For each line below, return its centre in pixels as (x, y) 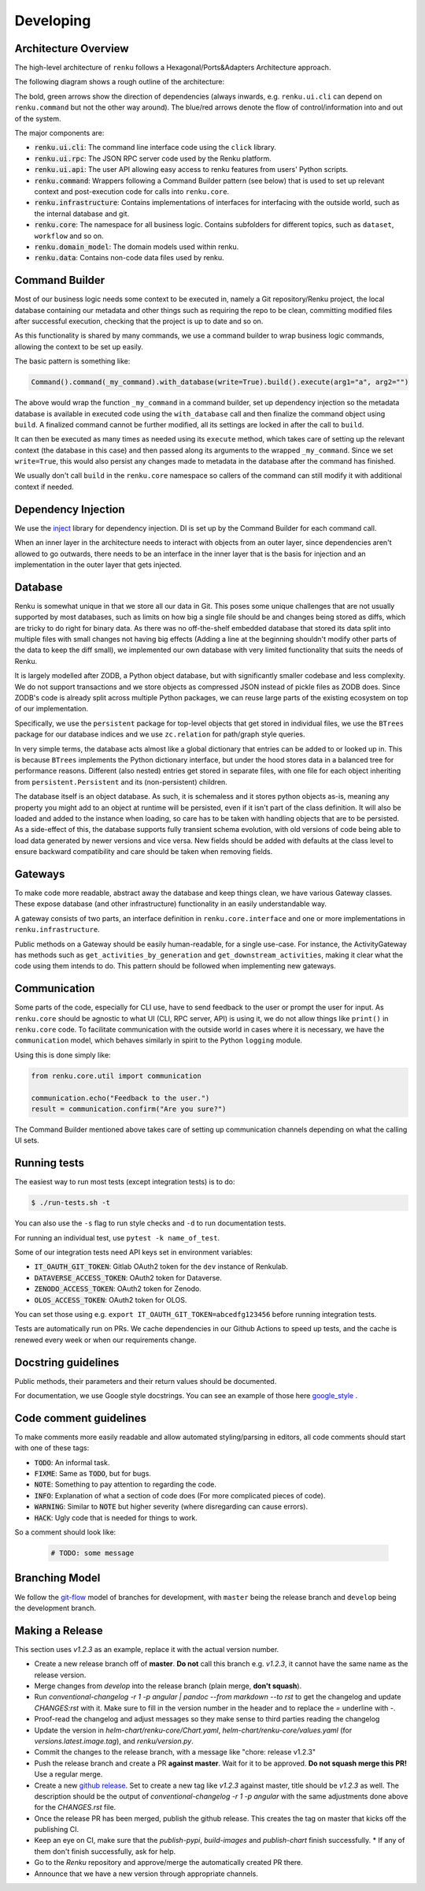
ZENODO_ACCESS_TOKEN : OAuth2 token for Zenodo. (118, 1289)
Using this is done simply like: (63, 1055)
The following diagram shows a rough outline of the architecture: (119, 82)
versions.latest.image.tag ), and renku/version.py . (114, 1741)
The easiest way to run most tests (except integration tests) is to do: (125, 1182)
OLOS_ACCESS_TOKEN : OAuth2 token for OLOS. (111, 1300)
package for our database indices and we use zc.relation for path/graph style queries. (160, 734)
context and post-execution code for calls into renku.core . (132, 191)
